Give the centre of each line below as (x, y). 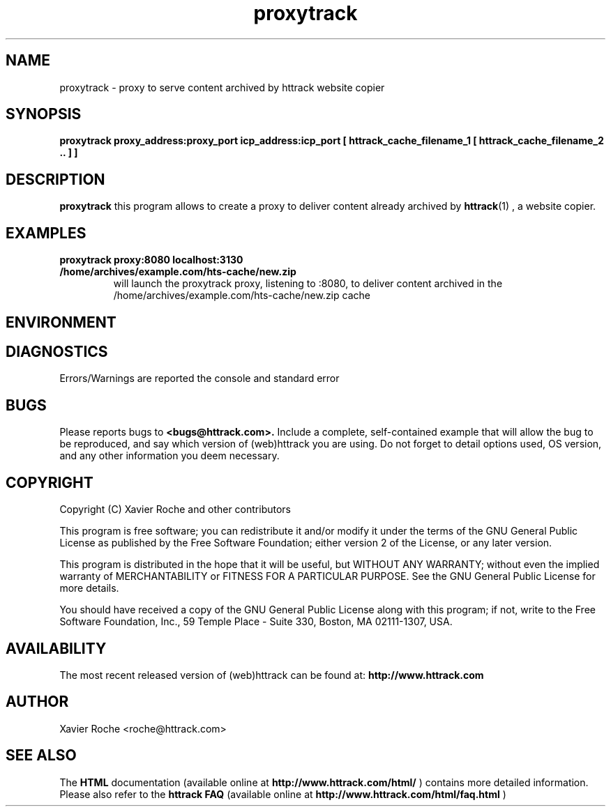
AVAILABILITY (56, 648)
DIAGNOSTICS (57, 351)
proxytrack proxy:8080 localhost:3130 (151, 260)
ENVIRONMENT (61, 322)
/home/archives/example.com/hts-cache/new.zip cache (242, 296)
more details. (89, 588)
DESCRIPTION (55, 179)
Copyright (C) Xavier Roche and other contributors (175, 510)
